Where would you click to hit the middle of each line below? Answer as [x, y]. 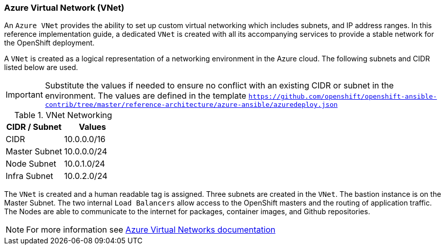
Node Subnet [31, 164]
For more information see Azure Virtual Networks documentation [151, 230]
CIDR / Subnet [34, 127]
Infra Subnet [29, 176]
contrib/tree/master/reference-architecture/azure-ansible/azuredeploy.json [191, 105]
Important [24, 94]
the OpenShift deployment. [49, 43]
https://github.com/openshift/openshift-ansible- [343, 97]
